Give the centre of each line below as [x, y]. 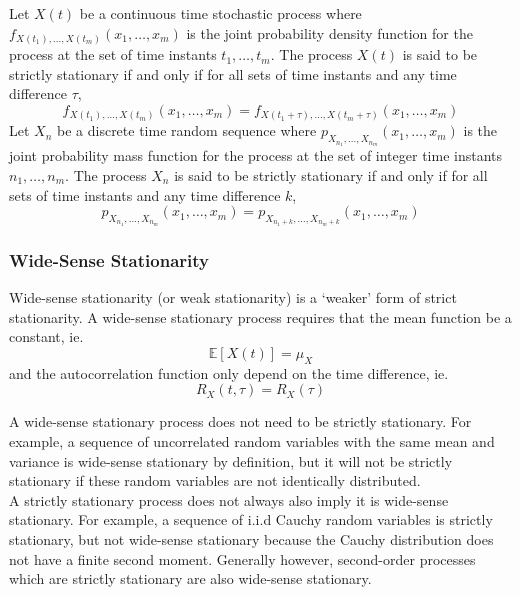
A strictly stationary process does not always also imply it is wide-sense [229, 499]
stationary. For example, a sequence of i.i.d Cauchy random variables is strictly [251, 519]
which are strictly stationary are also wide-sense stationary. [190, 578]
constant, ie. [46, 336]
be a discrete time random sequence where [187, 130]
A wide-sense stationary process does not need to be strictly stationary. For [240, 421]
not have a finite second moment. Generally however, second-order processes [242, 558]
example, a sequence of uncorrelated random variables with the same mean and [252, 441]
